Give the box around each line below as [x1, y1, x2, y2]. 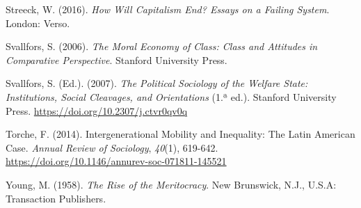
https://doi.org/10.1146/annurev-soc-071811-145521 [6, 154, 227, 168]
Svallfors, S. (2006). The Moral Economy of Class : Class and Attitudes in [6, 39, 318, 54]
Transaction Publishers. [6, 191, 106, 205]
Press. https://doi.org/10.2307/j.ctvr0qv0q [6, 103, 188, 118]
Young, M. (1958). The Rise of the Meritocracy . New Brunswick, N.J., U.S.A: [6, 177, 337, 191]
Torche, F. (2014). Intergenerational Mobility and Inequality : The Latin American [6, 127, 355, 141]
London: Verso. [6, 15, 70, 30]
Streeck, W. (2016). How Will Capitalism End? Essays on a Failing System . [6, 2, 330, 16]
